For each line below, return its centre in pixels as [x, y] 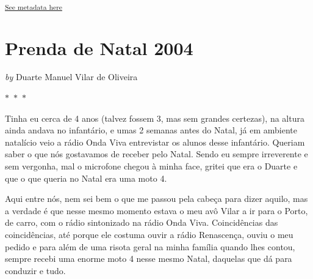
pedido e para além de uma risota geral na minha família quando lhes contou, [150, 246]
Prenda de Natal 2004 [99, 47]
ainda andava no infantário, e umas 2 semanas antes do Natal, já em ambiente [151, 130]
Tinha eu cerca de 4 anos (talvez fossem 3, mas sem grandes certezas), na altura [155, 118]
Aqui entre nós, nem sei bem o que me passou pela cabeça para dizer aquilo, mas [156, 199]
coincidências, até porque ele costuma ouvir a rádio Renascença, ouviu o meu [149, 234]
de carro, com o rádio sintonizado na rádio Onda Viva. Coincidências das [142, 222]
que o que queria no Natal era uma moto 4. [86, 178]
